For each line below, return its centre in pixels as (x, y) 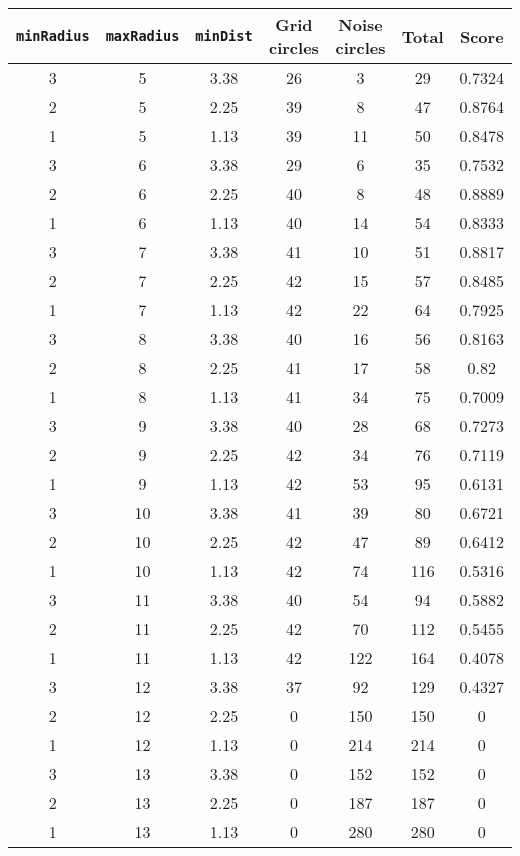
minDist (224, 36)
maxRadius (142, 36)
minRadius (53, 36)
